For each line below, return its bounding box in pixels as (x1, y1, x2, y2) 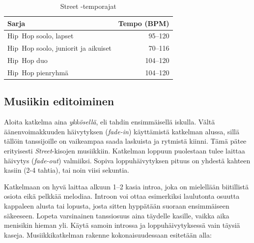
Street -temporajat (60, 1, 116, 11)
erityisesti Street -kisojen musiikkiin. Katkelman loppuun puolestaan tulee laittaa (4, 146, 245, 156)
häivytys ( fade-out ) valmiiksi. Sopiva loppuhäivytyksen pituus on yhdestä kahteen (4, 155, 251, 165)
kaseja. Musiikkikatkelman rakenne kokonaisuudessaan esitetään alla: (4, 229, 212, 240)
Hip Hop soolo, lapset (7, 30, 74, 41)
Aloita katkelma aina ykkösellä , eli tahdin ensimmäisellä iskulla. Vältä (4, 117, 215, 127)
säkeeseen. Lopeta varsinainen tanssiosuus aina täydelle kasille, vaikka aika (4, 210, 229, 220)
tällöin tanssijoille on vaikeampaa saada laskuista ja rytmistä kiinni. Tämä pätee (4, 136, 247, 146)
